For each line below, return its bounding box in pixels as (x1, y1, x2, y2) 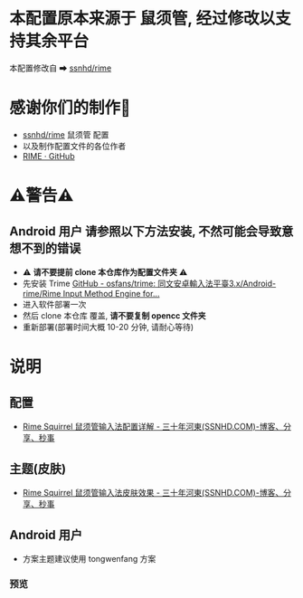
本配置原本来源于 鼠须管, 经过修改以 (9, 8, 276, 29)
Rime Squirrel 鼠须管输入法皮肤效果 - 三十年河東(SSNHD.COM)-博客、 (22, 487, 284, 498)
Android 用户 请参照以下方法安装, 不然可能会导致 (9, 223, 282, 240)
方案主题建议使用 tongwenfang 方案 (22, 553, 156, 564)
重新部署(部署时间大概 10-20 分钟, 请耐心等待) (22, 321, 194, 332)
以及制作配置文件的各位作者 (22, 140, 127, 151)
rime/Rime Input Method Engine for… (22, 288, 160, 299)
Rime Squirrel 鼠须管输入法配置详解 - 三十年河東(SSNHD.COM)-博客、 (22, 421, 284, 432)
